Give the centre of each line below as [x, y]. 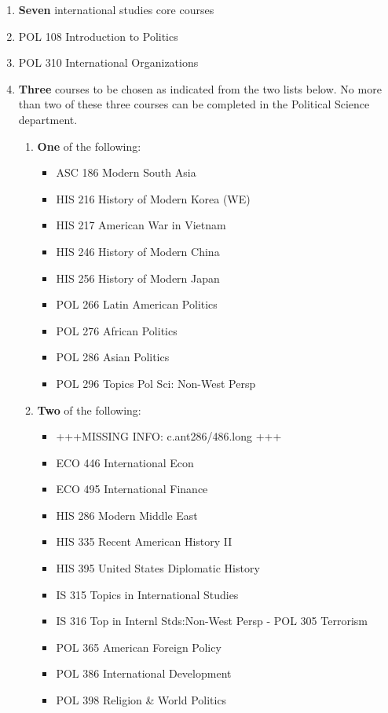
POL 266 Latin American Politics [137, 304]
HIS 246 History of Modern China [138, 251]
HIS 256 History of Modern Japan [138, 278]
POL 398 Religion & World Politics [141, 700]
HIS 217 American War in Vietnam [141, 225]
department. [48, 119]
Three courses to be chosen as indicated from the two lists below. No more [200, 88]
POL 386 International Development [144, 673]
